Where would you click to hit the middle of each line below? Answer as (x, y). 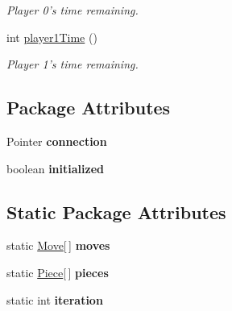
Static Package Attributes (116, 211)
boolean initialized (55, 168)
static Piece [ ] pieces (58, 272)
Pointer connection (57, 141)
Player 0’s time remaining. (72, 10)
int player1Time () (52, 37)
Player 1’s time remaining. (72, 64)
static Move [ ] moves (58, 245)
